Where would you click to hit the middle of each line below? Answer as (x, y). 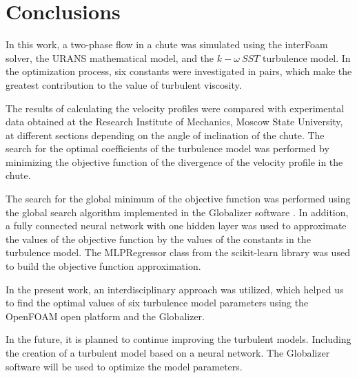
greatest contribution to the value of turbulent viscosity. (124, 84)
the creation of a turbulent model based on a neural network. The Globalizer (168, 353)
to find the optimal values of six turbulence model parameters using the (157, 303)
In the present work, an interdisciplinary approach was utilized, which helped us (175, 289)
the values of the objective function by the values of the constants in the (158, 239)
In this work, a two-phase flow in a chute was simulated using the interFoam (167, 44)
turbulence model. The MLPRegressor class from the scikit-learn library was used (178, 252)
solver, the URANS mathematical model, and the (110, 57)
